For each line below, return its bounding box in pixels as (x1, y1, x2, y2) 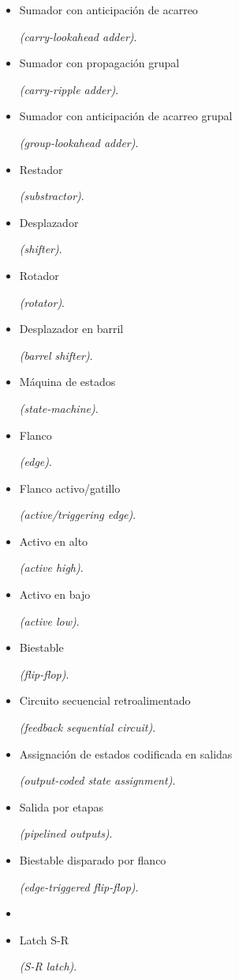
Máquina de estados (19, 373, 116, 390)
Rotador (19, 267, 59, 283)
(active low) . (19, 612, 80, 629)
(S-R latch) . (19, 958, 77, 974)
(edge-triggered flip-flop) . (19, 878, 139, 895)
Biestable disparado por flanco (19, 852, 166, 868)
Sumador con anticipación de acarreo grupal (19, 108, 233, 124)
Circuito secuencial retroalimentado (19, 692, 191, 709)
